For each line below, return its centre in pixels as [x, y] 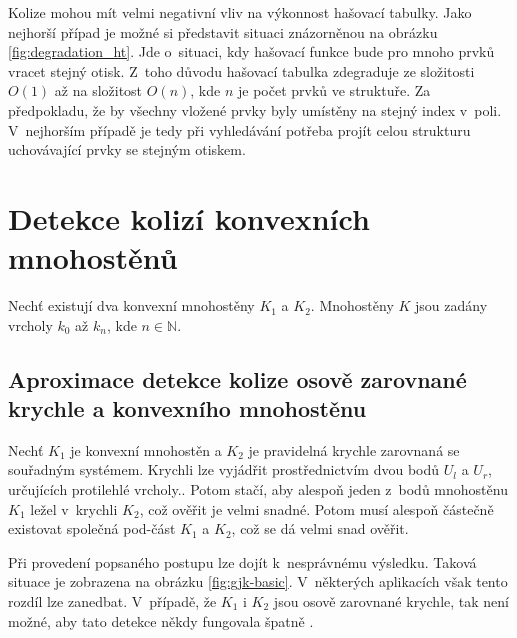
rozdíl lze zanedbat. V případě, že [112, 601]
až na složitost [98, 90]
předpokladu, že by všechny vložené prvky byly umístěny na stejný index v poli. [255, 109]
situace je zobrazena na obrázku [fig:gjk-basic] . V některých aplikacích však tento [258, 581]
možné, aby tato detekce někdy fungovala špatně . [161, 620]
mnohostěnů [93, 257]
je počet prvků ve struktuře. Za [334, 90]
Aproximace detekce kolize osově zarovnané [237, 378]
